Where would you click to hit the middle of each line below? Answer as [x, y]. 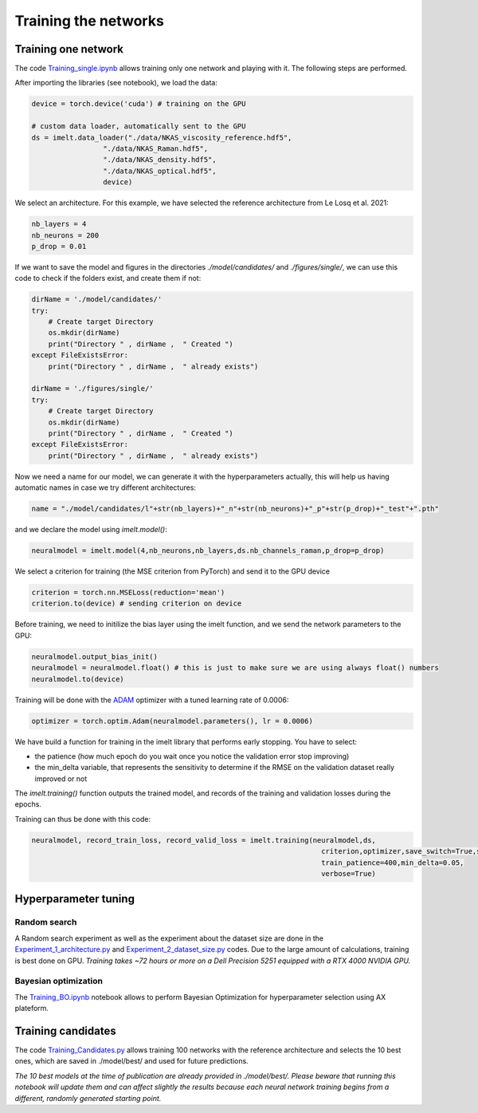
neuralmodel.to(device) [78, 679]
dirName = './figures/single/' [93, 389]
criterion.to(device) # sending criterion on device [137, 604]
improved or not [61, 779]
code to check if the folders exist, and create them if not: [108, 278]
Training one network [69, 49]
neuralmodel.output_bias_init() [95, 657]
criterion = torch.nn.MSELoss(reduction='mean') [128, 593]
